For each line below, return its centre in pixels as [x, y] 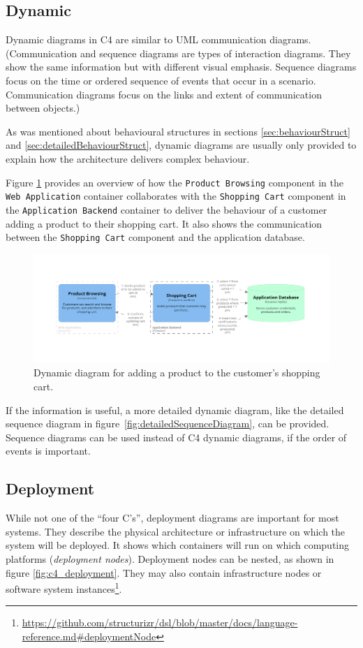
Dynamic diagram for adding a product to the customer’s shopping [177, 373]
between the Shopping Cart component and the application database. [155, 237]
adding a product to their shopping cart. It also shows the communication [164, 223]
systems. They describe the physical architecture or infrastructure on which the [176, 531]
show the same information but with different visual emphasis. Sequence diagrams [181, 67]
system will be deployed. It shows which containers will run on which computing [177, 545]
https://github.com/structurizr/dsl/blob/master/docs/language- [160, 623]
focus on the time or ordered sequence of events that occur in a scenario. [161, 80]
